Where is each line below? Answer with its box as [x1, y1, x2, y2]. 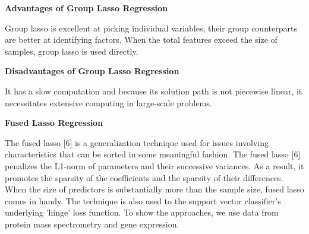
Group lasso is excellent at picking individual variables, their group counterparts [5, 21, 297, 34]
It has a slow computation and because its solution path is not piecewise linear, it [5, 84, 302, 97]
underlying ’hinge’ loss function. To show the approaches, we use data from [5, 206, 279, 219]
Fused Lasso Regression [5, 116, 103, 129]
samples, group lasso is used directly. [5, 45, 138, 57]
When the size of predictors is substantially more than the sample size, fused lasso [5, 183, 304, 195]
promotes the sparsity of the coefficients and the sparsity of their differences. [5, 171, 283, 184]
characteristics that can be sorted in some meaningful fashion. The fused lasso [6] [5, 148, 301, 160]
